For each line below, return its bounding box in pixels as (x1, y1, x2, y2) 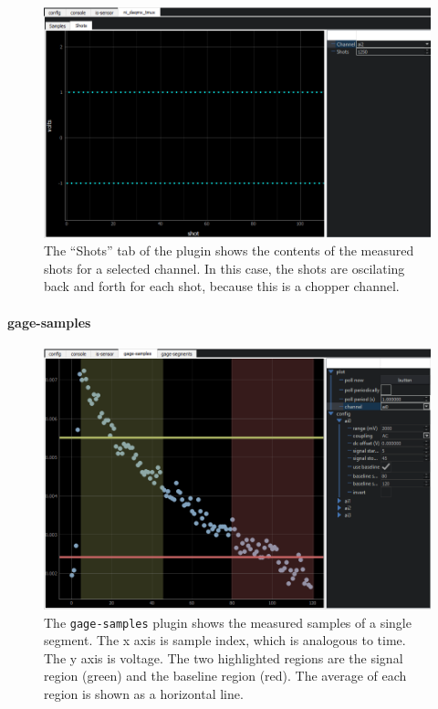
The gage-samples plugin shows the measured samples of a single (44, 612, 412, 631)
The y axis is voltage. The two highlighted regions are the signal (44, 648, 403, 667)
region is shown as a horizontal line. (44, 684, 244, 704)
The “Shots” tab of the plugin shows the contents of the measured (44, 241, 414, 260)
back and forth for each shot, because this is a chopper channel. (44, 276, 400, 296)
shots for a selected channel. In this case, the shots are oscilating (44, 258, 405, 277)
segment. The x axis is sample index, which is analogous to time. (44, 631, 406, 650)
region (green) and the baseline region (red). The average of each (44, 666, 407, 685)
